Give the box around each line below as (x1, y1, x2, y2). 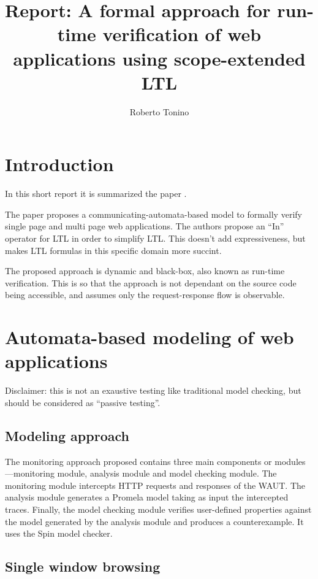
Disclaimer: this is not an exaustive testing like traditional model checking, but (5, 384, 301, 397)
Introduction (5, 151, 114, 177)
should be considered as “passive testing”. (5, 396, 161, 408)
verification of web (102, 21, 262, 47)
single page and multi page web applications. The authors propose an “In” (5, 220, 284, 232)
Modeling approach (5, 426, 129, 445)
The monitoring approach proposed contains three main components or (5, 454, 272, 467)
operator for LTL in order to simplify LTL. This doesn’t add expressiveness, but (5, 232, 306, 244)
